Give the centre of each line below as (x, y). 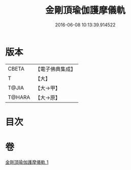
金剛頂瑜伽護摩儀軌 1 (27, 162)
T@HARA (19, 97)
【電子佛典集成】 (56, 69)
